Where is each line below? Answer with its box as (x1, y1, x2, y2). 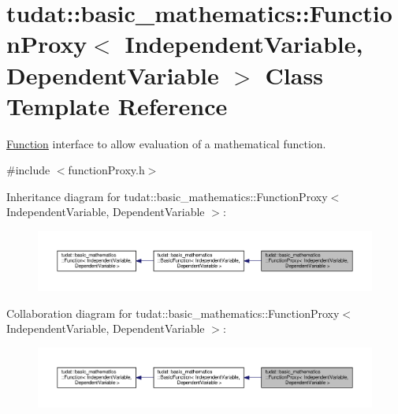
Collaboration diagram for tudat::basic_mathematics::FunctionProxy (6, 304, 340, 321)
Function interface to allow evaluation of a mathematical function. (6, 135, 326, 151)
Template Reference (6, 89, 228, 121)
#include (6, 162, 50, 178)
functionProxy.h (68, 162, 145, 178)
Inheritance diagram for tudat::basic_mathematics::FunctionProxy (6, 188, 328, 204)
